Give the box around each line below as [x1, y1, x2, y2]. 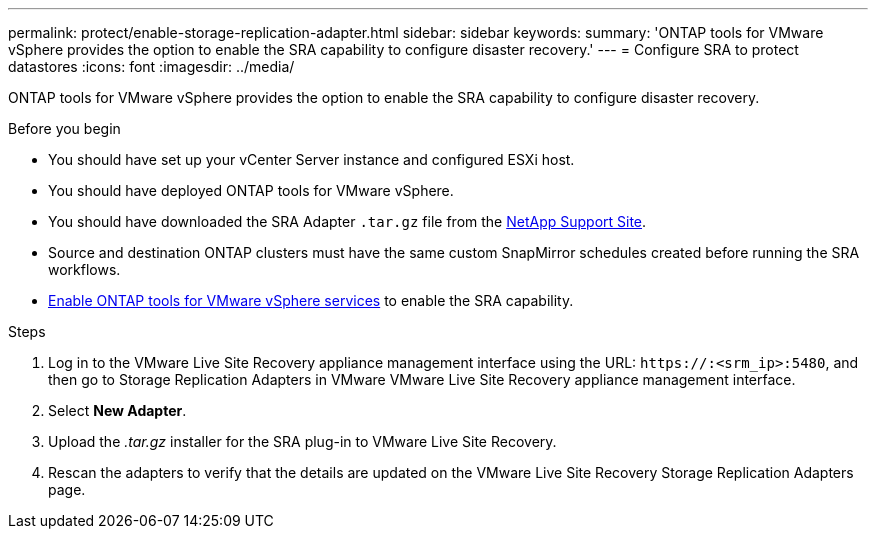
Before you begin [8, 120, 121, 137]
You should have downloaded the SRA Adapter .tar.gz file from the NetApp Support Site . [48, 213, 647, 230]
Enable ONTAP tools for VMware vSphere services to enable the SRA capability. [48, 292, 574, 309]
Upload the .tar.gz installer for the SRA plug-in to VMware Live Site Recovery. [48, 433, 557, 450]
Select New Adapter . [48, 402, 187, 419]
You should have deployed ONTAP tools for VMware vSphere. [48, 182, 454, 199]
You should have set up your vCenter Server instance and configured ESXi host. [48, 151, 575, 168]
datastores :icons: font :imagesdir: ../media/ [8, 58, 295, 75]
